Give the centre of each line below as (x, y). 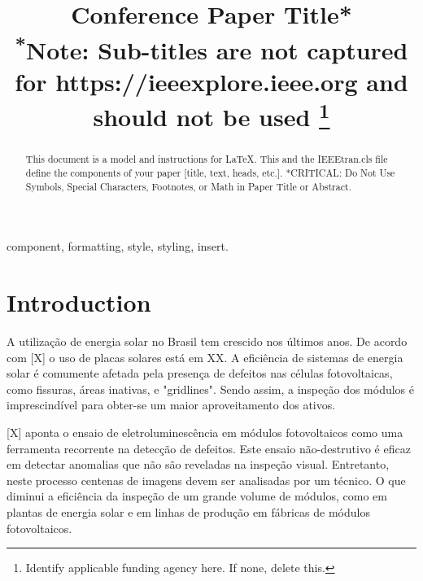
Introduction (79, 302)
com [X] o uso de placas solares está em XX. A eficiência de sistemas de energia (205, 357)
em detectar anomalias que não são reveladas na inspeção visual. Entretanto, (198, 464)
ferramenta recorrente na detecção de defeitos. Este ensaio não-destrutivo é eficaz (209, 448)
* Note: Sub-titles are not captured (211, 48)
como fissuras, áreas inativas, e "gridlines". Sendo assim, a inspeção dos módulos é (211, 389)
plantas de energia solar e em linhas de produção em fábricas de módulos (188, 512)
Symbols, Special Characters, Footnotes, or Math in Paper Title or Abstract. (188, 186)
